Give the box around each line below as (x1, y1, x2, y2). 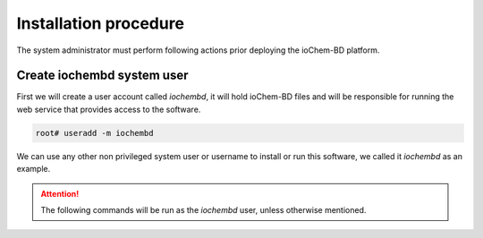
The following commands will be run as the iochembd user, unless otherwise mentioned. (40, 204, 367, 215)
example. (16, 164, 51, 174)
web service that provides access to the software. (16, 104, 201, 115)
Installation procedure (16, 13, 185, 33)
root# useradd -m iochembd (35, 128, 154, 138)
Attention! (40, 188, 80, 199)
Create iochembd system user (16, 68, 189, 83)
